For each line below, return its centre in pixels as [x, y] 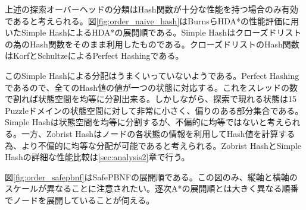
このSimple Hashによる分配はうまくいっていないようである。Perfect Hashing [152, 75]
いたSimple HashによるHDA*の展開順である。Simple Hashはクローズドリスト [153, 32]
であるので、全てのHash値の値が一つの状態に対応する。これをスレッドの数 [152, 87]
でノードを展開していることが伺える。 [80, 200]
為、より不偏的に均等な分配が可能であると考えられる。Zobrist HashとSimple [153, 145]
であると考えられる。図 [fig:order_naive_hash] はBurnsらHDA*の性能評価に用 [152, 20]
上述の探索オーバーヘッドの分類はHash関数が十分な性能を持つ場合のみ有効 [152, 9]
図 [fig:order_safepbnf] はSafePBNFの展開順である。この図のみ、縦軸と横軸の [151, 176]
